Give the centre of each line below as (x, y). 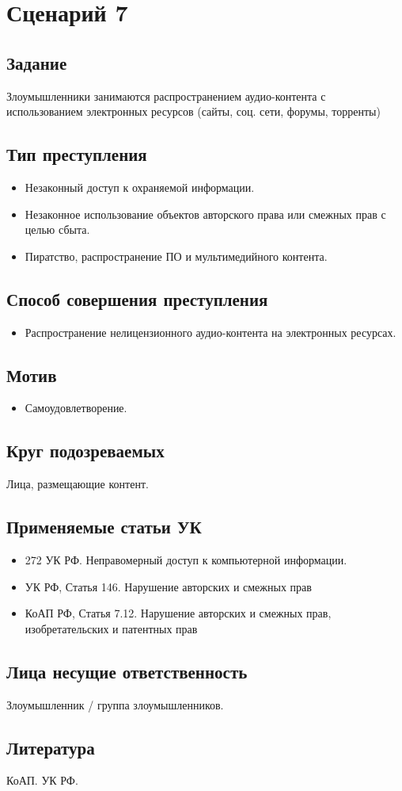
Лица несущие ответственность (127, 671)
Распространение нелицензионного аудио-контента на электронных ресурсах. (210, 332)
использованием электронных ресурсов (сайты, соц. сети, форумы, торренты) (193, 111)
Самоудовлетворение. (76, 408)
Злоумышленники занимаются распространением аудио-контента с (166, 96)
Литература (51, 747)
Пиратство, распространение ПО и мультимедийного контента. (176, 256)
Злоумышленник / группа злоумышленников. (115, 704)
